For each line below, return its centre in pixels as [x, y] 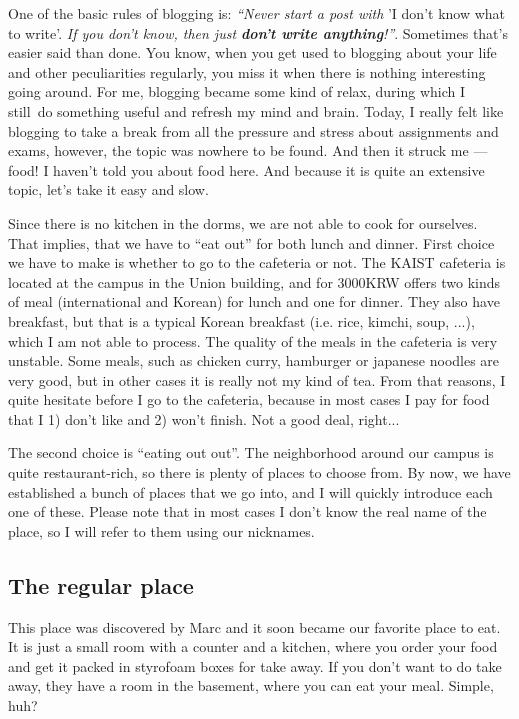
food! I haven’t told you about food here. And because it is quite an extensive [246, 169]
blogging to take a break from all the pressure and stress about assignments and [253, 130]
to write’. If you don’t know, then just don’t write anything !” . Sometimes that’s [258, 32]
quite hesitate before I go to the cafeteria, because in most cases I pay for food [249, 399]
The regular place [101, 584]
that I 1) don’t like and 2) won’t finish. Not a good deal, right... [204, 418]
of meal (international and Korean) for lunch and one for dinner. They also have [254, 301]
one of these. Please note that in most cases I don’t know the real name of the [247, 511]
